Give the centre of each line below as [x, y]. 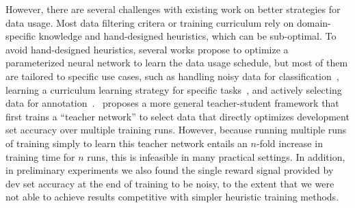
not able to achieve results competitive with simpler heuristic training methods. [172, 197]
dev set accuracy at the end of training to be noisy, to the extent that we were [170, 183]
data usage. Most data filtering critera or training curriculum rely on [150, 22]
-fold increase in [289, 143]
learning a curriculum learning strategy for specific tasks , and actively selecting [174, 89]
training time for [40, 156]
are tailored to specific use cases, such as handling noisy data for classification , [172, 76]
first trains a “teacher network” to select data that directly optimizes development [177, 116]
